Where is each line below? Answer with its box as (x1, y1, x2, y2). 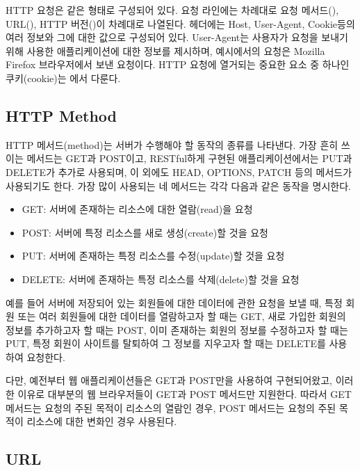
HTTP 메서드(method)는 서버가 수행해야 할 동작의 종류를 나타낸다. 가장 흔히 (6, 137, 338, 152)
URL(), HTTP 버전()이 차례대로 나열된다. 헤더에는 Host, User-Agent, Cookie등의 (6, 16, 355, 31)
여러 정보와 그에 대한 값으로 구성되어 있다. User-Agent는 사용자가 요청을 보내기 (6, 30, 348, 45)
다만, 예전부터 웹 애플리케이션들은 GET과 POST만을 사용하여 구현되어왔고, (6, 373, 333, 388)
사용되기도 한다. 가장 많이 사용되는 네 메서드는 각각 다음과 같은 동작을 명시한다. (6, 178, 351, 193)
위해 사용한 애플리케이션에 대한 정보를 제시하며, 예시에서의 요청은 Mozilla (6, 43, 325, 58)
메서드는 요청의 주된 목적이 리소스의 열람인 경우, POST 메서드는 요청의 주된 (6, 400, 336, 415)
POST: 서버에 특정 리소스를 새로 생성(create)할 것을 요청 (22, 225, 268, 239)
